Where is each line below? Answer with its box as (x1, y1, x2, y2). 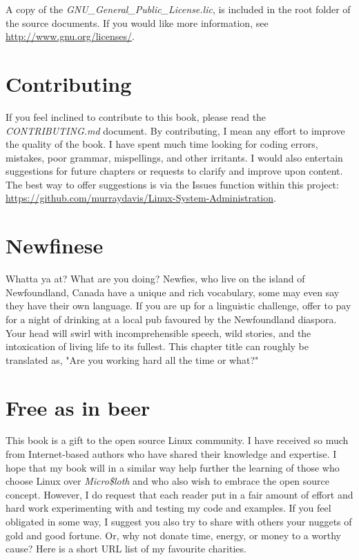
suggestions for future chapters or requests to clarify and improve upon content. (6, 164, 343, 178)
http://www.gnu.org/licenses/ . (6, 29, 135, 44)
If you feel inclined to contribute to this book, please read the (6, 109, 266, 124)
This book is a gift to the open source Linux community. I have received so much (6, 433, 349, 447)
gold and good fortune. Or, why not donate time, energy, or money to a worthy (6, 528, 341, 542)
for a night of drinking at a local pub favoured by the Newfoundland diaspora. (6, 311, 337, 326)
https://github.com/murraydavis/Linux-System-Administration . (6, 191, 276, 205)
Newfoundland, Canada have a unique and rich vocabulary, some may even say (6, 284, 340, 299)
